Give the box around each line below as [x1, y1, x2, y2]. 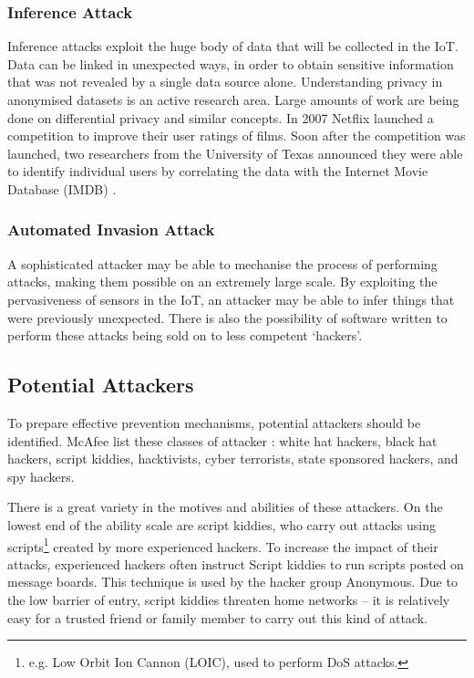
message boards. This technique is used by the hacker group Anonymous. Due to [7, 572, 458, 591]
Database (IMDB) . [7, 179, 117, 198]
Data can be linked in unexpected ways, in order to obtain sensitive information [7, 54, 454, 73]
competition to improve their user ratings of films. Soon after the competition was [7, 126, 466, 145]
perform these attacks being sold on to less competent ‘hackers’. [7, 326, 363, 345]
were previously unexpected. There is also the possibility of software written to [7, 308, 448, 327]
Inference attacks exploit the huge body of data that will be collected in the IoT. [7, 37, 459, 56]
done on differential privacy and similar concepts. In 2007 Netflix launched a [7, 108, 434, 127]
